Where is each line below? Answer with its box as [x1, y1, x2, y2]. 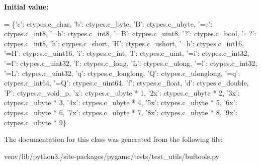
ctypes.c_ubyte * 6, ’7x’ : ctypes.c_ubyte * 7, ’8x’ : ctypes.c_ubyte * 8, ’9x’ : [4, 107, 237, 117]
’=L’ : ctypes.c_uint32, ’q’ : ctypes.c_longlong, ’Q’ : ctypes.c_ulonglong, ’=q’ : [4, 67, 240, 78]
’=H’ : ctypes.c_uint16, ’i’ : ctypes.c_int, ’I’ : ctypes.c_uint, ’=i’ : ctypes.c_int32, [4, 48, 249, 58]
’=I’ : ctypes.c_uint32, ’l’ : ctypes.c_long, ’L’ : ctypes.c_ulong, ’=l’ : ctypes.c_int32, [4, 57, 257, 68]
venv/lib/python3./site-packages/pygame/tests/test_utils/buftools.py [4, 150, 219, 161]
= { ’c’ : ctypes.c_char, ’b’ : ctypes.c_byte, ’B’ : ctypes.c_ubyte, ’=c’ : [4, 18, 213, 29]
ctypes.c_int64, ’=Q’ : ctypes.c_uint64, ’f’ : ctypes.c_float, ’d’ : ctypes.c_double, [4, 77, 249, 88]
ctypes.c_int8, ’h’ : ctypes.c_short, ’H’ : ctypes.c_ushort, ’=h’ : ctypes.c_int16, [4, 38, 244, 48]
